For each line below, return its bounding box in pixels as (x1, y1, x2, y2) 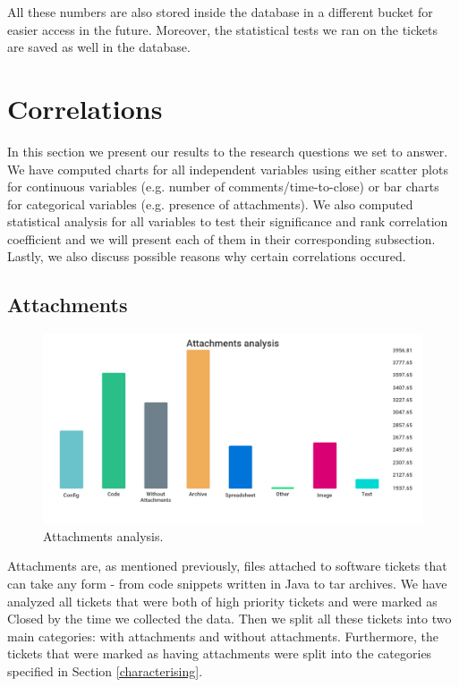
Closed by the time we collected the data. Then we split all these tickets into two (7, 609, 452, 628)
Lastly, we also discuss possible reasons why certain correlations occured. (7, 247, 406, 266)
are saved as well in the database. (7, 38, 191, 56)
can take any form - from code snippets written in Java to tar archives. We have (7, 574, 447, 593)
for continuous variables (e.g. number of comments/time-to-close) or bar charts (7, 177, 439, 196)
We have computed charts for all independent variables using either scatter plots (7, 159, 448, 178)
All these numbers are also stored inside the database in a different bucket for (7, 3, 433, 21)
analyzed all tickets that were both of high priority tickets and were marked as (7, 591, 438, 610)
